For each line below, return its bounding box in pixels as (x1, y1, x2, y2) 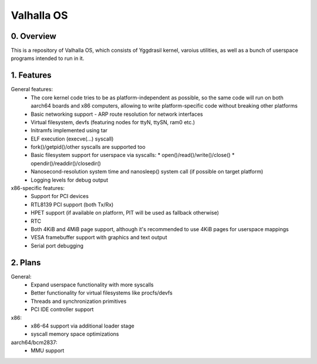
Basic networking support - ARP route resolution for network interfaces (31, 111, 203, 118)
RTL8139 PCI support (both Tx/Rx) (31, 201, 114, 208)
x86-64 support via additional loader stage (31, 322, 134, 329)
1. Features (11, 71, 52, 81)
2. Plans (11, 258, 41, 268)
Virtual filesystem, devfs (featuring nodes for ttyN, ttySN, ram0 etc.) (31, 118, 195, 126)
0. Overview (11, 31, 57, 41)
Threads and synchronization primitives (31, 298, 127, 305)
